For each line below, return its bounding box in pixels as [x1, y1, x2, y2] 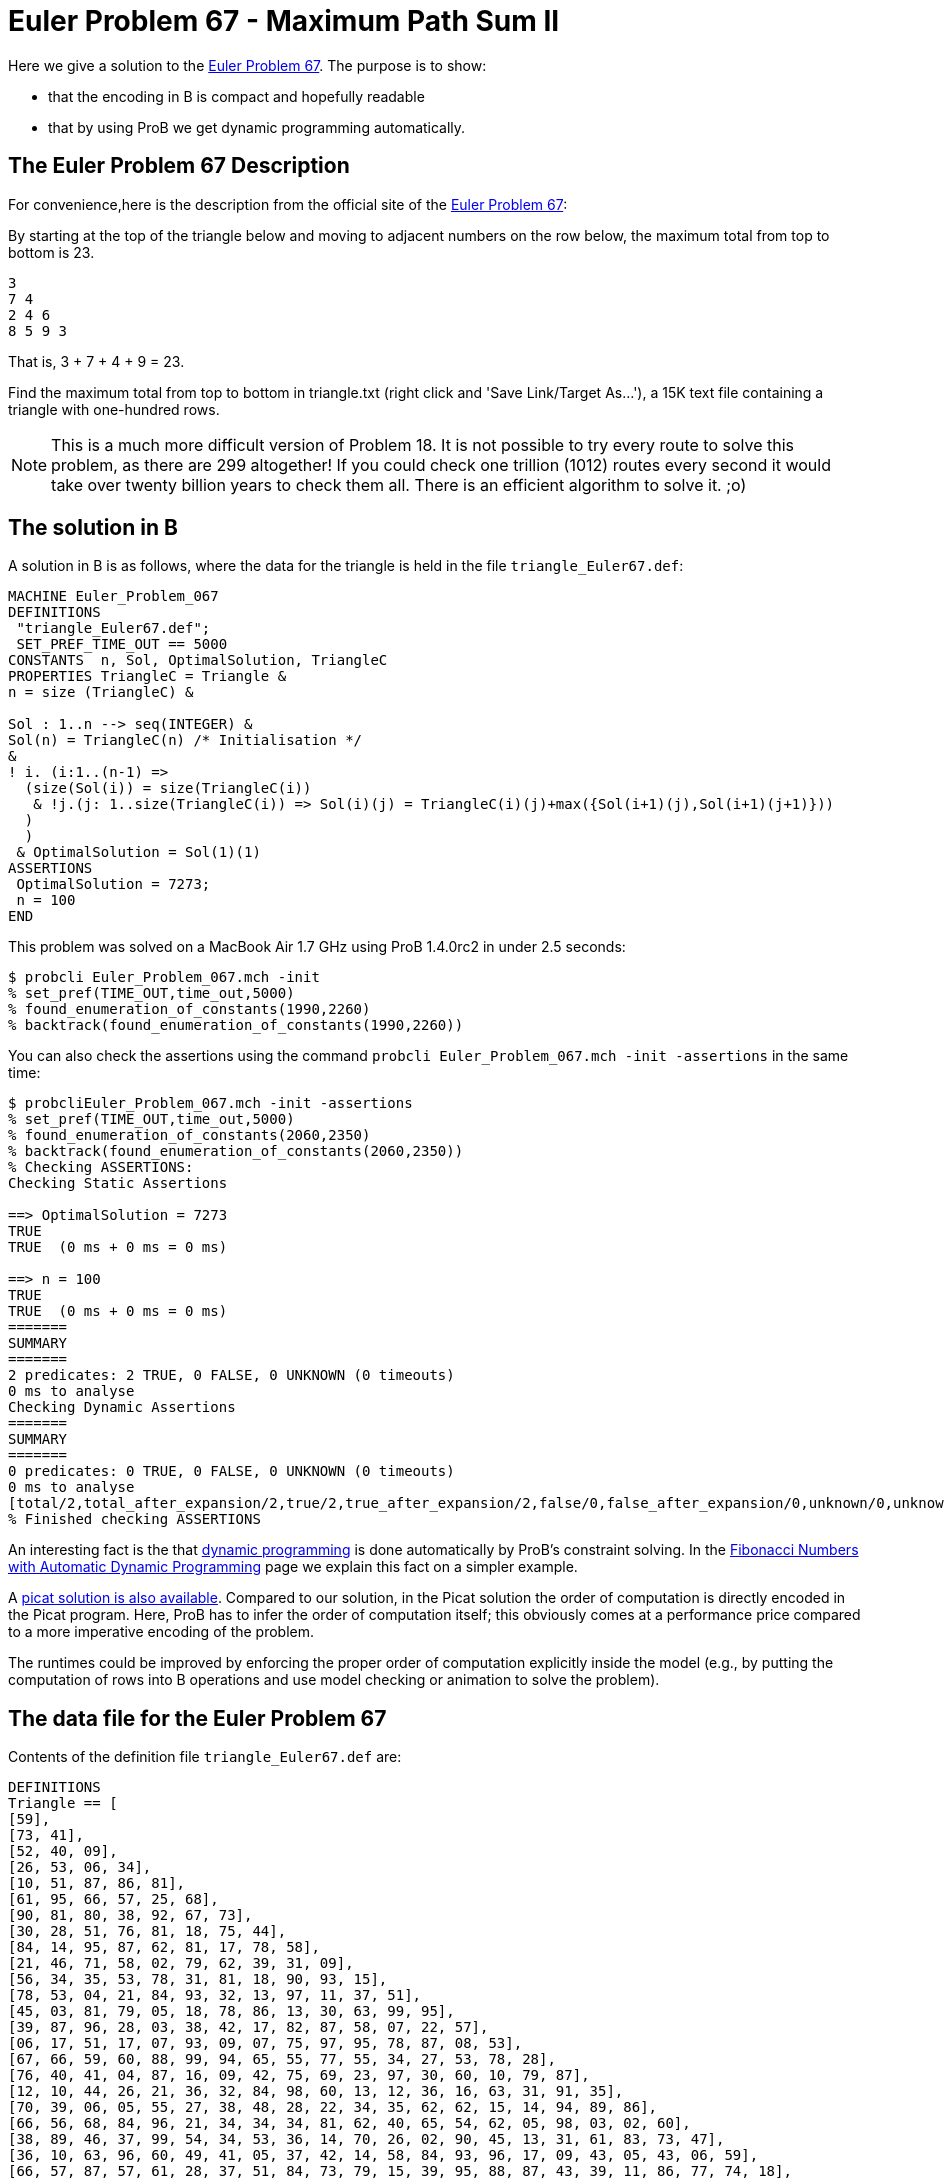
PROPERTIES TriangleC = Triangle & [8, 668, 287, 685]
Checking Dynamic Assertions [8, 1399, 236, 1416]
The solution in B [8, 515, 178, 541]
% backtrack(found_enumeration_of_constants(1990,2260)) [8, 1017, 464, 1034]
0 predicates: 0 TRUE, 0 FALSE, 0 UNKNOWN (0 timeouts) [8, 1463, 455, 1480]
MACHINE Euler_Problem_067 [8, 588, 219, 605]
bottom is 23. [8, 243, 95, 261]
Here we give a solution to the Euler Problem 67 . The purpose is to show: [8, 56, 487, 74]
